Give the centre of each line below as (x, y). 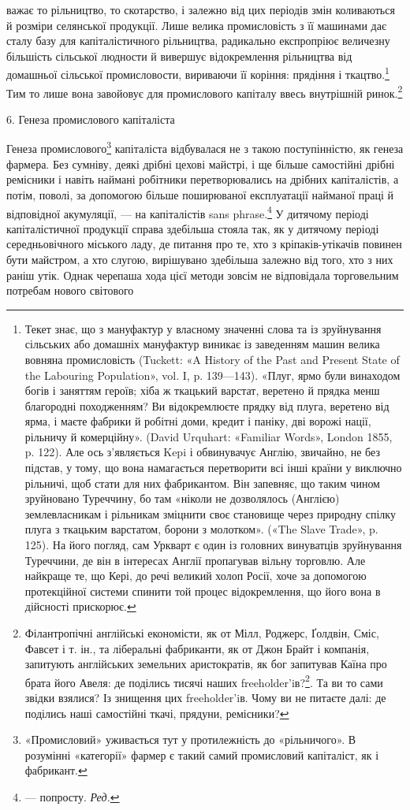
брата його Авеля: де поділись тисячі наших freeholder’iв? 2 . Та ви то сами (204, 681)
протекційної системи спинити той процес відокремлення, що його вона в (203, 591)
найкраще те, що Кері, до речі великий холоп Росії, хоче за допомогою (196, 576)
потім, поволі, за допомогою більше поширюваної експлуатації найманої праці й (200, 194)
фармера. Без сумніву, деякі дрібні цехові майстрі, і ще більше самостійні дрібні (201, 163)
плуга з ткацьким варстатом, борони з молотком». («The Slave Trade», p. (201, 529)
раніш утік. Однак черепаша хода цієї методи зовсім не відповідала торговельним (203, 275)
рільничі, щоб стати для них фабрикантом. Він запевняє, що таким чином (202, 483)
